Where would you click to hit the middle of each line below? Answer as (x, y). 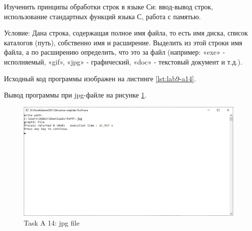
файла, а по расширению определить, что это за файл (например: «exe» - (115, 52)
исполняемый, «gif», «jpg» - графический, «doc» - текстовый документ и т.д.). (123, 61)
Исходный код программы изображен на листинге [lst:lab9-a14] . (100, 78)
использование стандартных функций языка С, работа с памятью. (103, 16)
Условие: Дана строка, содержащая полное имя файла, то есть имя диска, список (126, 33)
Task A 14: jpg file (52, 223)
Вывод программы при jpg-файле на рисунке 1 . (75, 95)
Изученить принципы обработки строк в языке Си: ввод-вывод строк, (109, 6)
